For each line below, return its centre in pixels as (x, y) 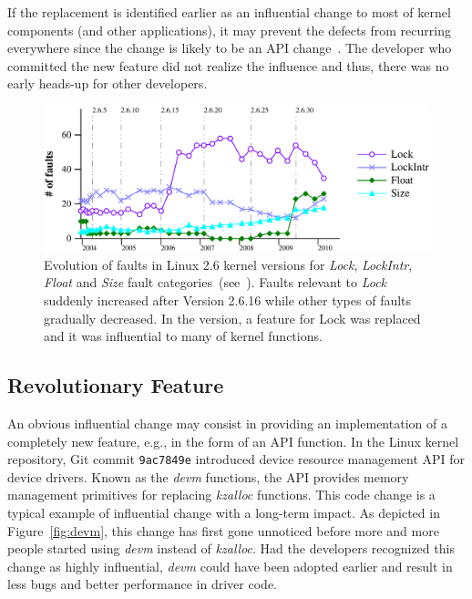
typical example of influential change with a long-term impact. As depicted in (224, 512)
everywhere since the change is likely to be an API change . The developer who (230, 48)
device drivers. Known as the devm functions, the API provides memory (208, 476)
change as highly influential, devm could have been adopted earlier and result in (230, 566)
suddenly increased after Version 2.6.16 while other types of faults (228, 299)
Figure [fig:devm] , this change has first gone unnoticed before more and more (223, 530)
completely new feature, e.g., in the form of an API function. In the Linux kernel (233, 441)
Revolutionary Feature (116, 385)
